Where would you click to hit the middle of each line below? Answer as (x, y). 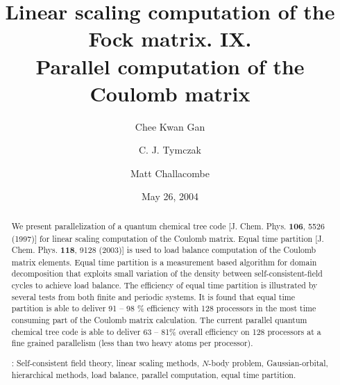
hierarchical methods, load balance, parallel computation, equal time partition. (154, 374)
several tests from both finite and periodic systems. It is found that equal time (153, 296)
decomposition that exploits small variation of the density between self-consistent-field (167, 273)
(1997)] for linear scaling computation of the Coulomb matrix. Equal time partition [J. (168, 238)
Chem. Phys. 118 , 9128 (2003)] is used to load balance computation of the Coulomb (164, 250)
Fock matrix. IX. (170, 39)
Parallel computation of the (170, 66)
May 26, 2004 (170, 196)
